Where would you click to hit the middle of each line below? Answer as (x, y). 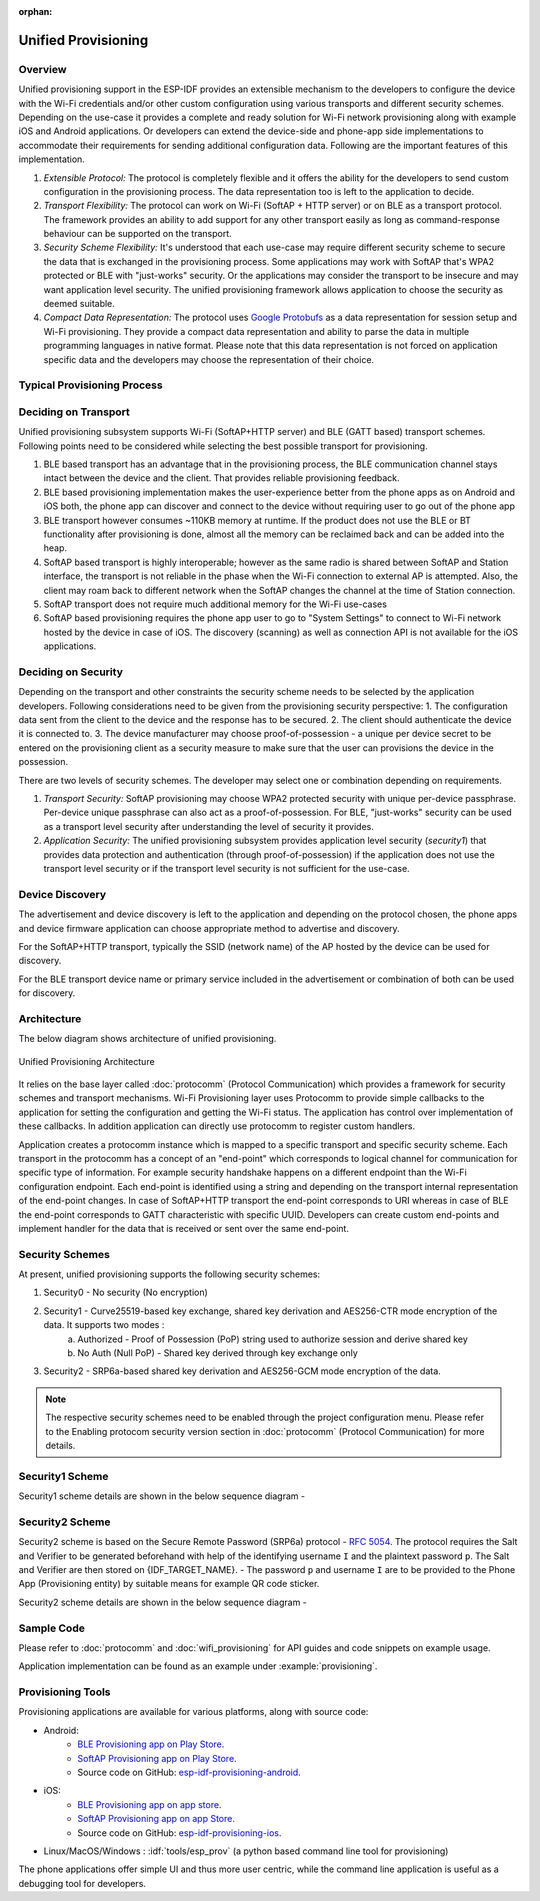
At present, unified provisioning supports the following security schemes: (169, 1274)
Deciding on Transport (74, 412)
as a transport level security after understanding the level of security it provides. (209, 826)
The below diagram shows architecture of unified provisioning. (147, 1039)
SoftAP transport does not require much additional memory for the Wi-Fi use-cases (215, 604)
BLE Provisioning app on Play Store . (151, 1744)
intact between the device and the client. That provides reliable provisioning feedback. (221, 478)
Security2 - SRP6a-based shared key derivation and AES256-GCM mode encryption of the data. (242, 1371)
